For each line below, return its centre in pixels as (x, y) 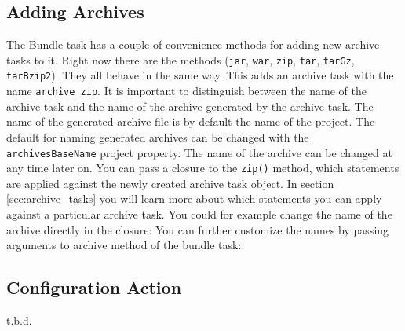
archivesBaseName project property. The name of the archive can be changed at (199, 152)
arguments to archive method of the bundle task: (124, 245)
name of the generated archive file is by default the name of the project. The (191, 121)
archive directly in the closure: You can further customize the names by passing (198, 229)
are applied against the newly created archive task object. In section (170, 183)
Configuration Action (94, 287)
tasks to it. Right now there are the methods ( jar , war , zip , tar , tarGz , (181, 59)
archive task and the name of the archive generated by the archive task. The (190, 106)
